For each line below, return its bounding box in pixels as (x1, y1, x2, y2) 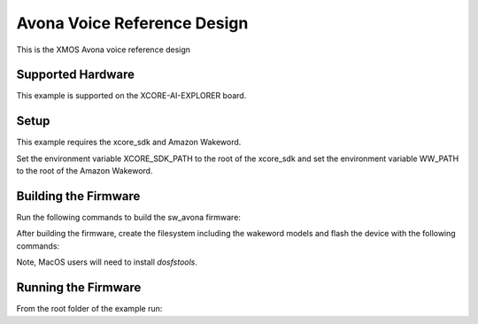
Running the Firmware (16, 280, 142, 296)
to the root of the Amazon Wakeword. (16, 166, 153, 176)
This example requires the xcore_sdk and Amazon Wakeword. (16, 137, 242, 148)
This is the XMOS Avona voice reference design (16, 44, 190, 55)
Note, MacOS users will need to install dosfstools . (16, 257, 198, 267)
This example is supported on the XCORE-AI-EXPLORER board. (16, 90, 247, 101)
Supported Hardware (16, 67, 135, 82)
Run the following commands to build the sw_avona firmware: (16, 212, 241, 223)
